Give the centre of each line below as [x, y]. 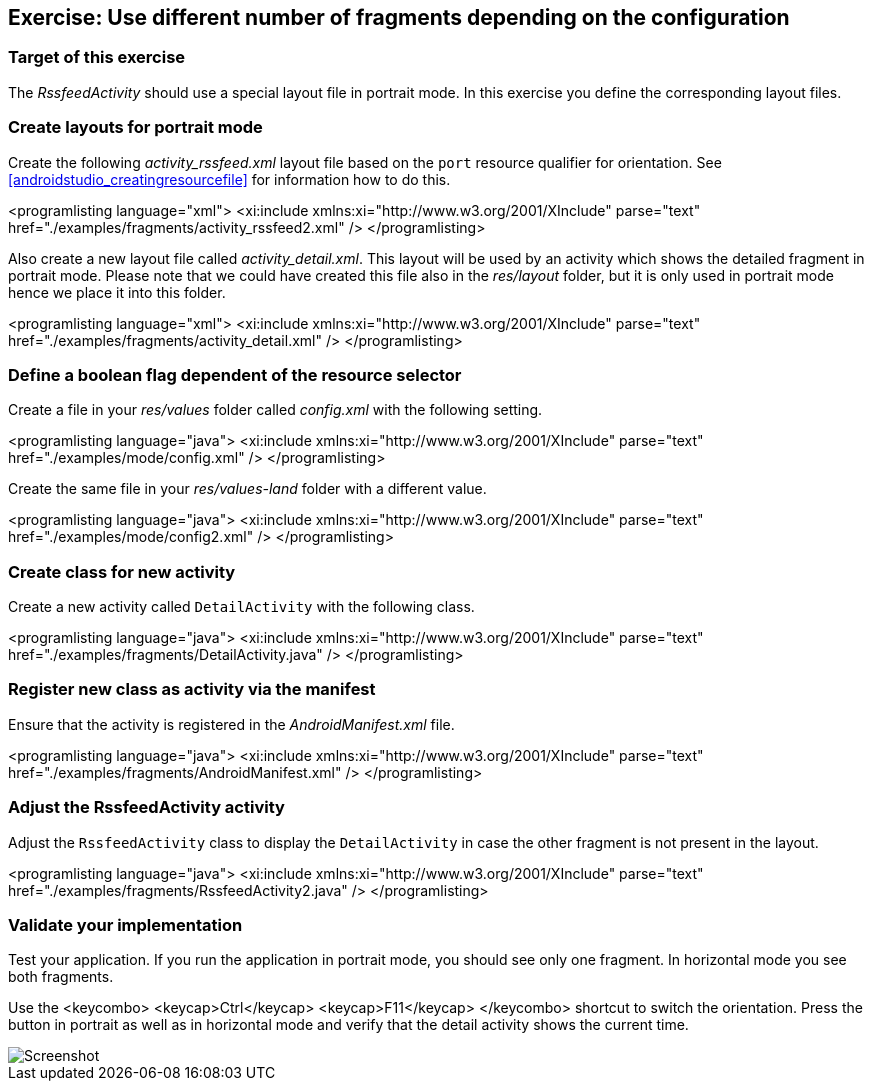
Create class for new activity [122, 571]
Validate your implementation [125, 924]
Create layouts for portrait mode [135, 127]
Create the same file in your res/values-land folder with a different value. [247, 489]
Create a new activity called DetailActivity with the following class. [241, 607]
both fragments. [61, 977]
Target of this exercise [97, 57]
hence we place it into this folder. [117, 292]
